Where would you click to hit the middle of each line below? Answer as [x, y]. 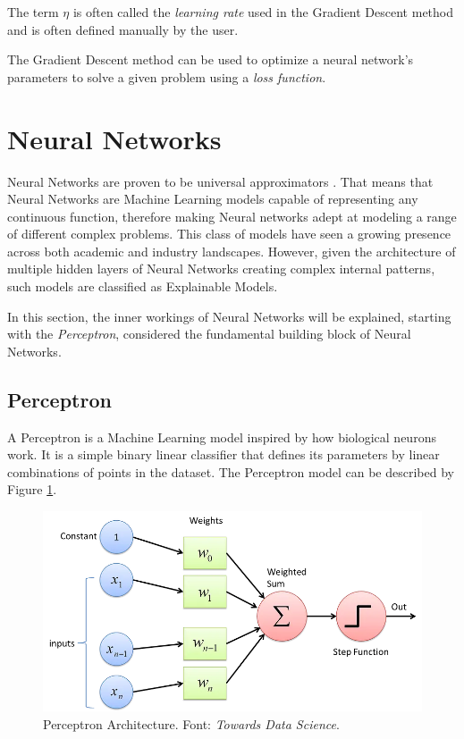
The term [33, 12]
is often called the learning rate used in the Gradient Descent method [263, 12]
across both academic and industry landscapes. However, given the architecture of [232, 251]
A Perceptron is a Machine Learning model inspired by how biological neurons [222, 437]
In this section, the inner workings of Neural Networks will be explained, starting [229, 316]
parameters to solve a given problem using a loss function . [167, 76]
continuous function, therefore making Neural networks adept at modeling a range [232, 216]
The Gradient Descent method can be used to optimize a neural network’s [211, 59]
